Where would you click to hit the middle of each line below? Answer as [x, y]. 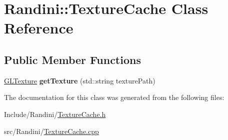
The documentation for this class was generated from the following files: [114, 97]
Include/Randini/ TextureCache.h [55, 114]
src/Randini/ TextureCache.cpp [51, 131]
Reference [39, 28]
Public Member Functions [72, 59]
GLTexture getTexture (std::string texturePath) [80, 80]
